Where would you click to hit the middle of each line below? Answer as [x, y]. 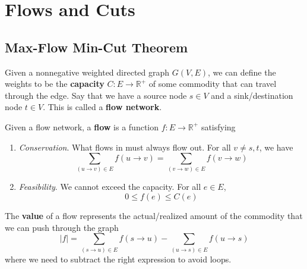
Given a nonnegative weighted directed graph [87, 72]
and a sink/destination [252, 95]
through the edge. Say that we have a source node [96, 95]
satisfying [218, 126]
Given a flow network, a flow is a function [82, 126]
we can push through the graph [62, 227]
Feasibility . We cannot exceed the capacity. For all [110, 187]
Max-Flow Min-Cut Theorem [96, 47]
